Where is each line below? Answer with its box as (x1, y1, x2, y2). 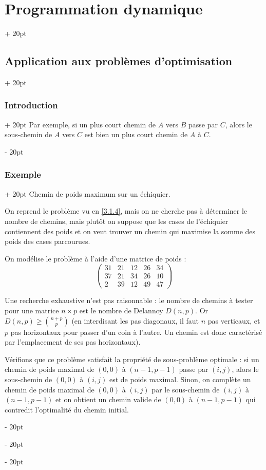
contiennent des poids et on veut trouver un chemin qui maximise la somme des (5, 225, 256, 236)
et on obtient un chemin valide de (55, 394, 161, 405)
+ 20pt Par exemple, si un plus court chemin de (5, 119, 156, 129)
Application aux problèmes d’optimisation (5, 53, 233, 69)
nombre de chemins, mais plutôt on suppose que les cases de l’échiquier (5, 215, 229, 226)
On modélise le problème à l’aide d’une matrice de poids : (5, 253, 186, 264)
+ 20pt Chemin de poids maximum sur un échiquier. (5, 188, 170, 199)
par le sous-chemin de (151, 384, 220, 394)
